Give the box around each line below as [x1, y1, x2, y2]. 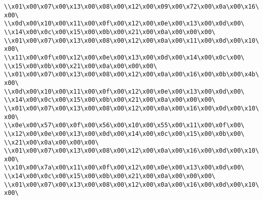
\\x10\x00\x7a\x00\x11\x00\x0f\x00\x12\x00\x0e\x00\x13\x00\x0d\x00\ [4, 164, 245, 172]
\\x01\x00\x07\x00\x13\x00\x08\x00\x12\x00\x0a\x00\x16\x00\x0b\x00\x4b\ [4, 71, 259, 78]
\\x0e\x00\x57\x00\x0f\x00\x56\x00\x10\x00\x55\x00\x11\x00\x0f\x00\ [4, 122, 245, 129]
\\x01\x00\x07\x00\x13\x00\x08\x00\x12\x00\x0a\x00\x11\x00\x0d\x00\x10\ [4, 37, 259, 44]
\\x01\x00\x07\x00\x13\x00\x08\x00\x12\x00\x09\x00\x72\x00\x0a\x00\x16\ [4, 3, 259, 10]
